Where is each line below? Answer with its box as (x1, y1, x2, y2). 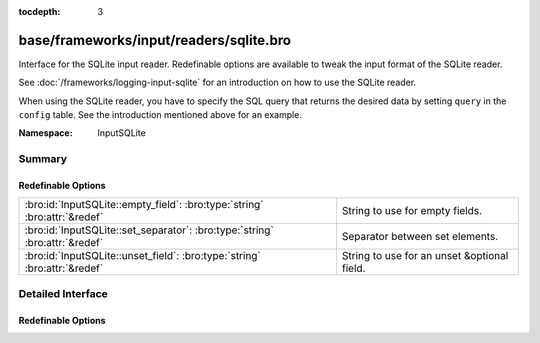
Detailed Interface (18, 286, 109, 300)
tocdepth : (18, 6, 61, 17)
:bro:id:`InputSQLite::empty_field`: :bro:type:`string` (24, 198, 264, 212)
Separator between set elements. (341, 230, 499, 244)
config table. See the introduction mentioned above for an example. (18, 109, 302, 121)
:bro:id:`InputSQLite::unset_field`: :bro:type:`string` (24, 249, 262, 263)
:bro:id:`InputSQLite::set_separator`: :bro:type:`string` (24, 223, 274, 237)
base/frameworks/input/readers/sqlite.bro (18, 31, 292, 49)
